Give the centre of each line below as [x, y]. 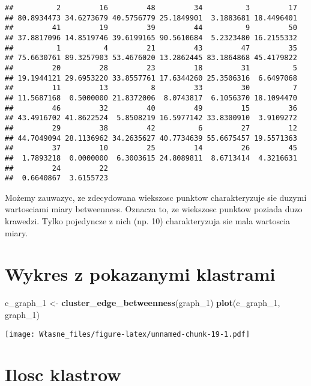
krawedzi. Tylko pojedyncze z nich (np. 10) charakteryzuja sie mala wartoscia [148, 221]
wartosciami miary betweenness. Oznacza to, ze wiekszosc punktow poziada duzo [154, 209]
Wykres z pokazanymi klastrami [140, 274]
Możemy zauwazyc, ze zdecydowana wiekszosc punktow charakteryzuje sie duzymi [156, 197]
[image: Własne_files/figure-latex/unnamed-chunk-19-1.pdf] [128, 334]
